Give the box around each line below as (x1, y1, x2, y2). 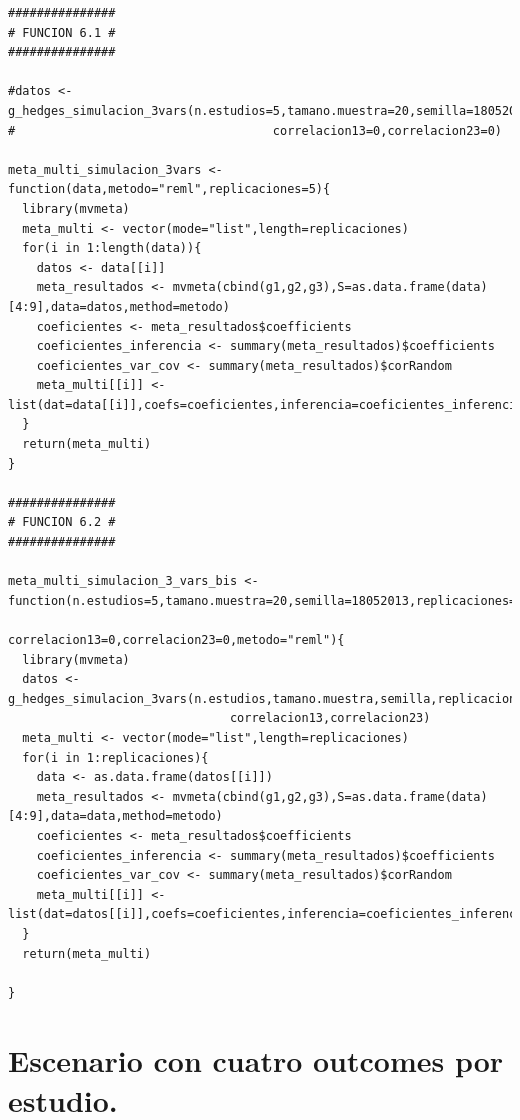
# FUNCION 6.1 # (8, 25, 116, 40)
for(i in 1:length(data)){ (22, 241, 202, 256)
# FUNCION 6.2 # (8, 515, 116, 530)
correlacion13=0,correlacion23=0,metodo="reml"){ (8, 633, 345, 647)
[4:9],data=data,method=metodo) (8, 809, 223, 824)
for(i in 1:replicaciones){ (22, 750, 209, 765)
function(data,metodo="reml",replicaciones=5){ (8, 182, 331, 197)
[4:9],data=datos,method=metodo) (8, 299, 230, 314)
